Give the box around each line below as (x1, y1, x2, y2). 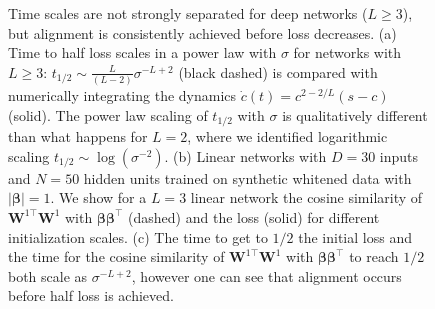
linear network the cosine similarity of (190, 187, 423, 208)
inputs (379, 145, 419, 166)
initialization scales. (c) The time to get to (8, 226, 268, 247)
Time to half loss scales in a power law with (8, 42, 277, 63)
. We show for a (50, 187, 147, 208)
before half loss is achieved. (8, 285, 174, 306)
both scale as (8, 265, 88, 286)
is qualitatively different (282, 104, 428, 125)
